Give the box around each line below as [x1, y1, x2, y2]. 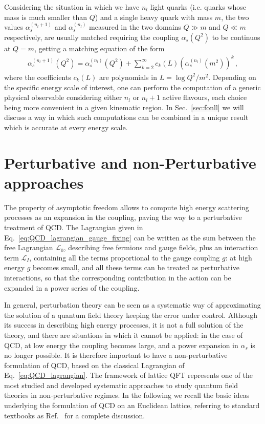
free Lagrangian [4, 242, 53, 253]
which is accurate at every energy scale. [4, 122, 128, 132]
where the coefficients [4, 71, 71, 82]
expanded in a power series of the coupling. [4, 282, 140, 293]
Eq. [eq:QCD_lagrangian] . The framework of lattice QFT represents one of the [4, 370, 253, 380]
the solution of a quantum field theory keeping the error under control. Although [4, 309, 258, 320]
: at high [225, 252, 252, 263]
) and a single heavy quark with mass [95, 11, 213, 22]
